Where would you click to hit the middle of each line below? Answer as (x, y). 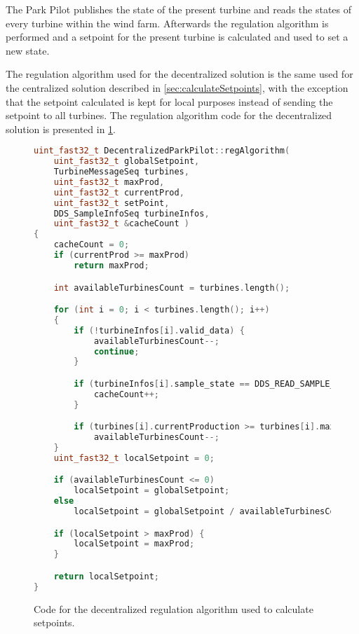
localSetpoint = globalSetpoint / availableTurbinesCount (212, 511)
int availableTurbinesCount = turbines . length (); (172, 288)
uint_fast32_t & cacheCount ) (121, 224)
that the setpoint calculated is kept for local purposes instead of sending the (169, 101)
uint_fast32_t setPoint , (111, 203)
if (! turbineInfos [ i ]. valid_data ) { (159, 330)
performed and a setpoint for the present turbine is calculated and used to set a (177, 37)
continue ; (116, 351)
